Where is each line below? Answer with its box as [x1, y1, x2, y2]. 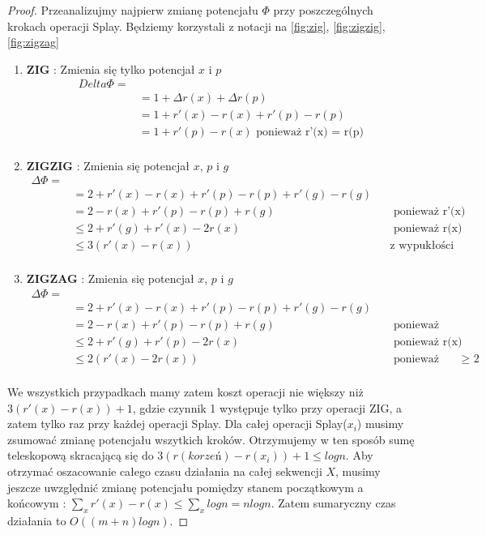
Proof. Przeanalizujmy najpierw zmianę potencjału [7, 2, 258, 18]
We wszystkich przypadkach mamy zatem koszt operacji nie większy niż [7, 383, 364, 400]
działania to [7, 512, 66, 529]
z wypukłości [390, 240, 454, 252]
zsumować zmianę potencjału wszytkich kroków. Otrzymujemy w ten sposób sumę [7, 430, 415, 447]
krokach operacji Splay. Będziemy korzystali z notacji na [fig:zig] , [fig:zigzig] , [7, 17, 386, 34]
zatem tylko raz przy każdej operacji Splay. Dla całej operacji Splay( [7, 415, 347, 432]
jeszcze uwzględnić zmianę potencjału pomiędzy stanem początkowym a [7, 478, 364, 495]
